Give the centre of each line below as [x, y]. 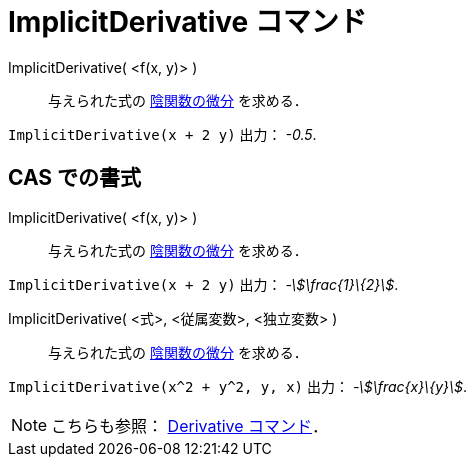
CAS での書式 [75, 178]
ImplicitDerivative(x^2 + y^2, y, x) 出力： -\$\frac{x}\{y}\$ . [238, 386]
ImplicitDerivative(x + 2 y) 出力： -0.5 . [162, 134]
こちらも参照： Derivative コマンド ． [190, 425]
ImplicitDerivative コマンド [187, 22]
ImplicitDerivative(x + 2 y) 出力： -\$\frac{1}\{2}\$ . [203, 284]
